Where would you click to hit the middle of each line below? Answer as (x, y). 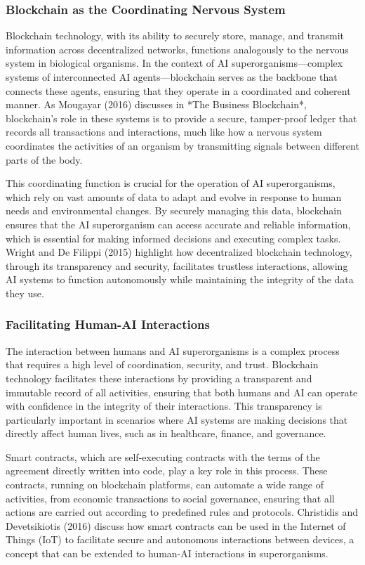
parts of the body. (44, 159)
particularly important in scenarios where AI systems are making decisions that (177, 419)
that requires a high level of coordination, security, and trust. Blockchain (162, 364)
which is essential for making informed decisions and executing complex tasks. (173, 238)
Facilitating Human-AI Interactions (108, 324)
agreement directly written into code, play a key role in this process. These (167, 470)
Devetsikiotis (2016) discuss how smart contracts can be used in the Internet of (176, 525)
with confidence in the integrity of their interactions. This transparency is (164, 406)
